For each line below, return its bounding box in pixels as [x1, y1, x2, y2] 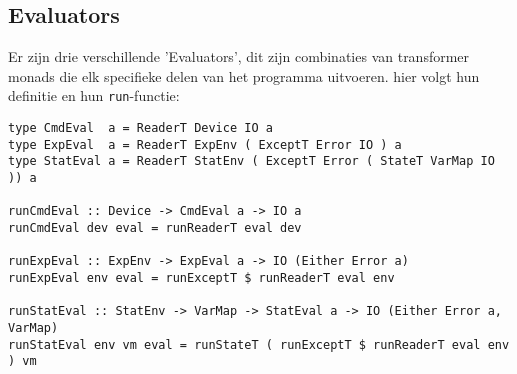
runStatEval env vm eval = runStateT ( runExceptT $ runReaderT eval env [8, 337, 510, 352]
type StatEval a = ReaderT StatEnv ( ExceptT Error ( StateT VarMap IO [8, 154, 495, 169]
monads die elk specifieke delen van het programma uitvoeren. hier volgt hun [8, 65, 480, 86]
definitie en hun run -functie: [8, 85, 180, 106]
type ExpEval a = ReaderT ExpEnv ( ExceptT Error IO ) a [8, 137, 402, 152]
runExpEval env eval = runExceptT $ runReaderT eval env [8, 270, 395, 285]
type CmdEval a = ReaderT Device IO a [8, 121, 273, 136]
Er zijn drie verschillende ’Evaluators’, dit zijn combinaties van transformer [8, 46, 470, 67]
